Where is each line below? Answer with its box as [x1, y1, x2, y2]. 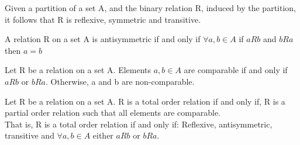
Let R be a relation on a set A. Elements [5, 64, 151, 76]
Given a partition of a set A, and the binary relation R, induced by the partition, [5, 2, 296, 13]
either [92, 129, 113, 141]
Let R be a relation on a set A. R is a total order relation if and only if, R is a [5, 95, 285, 107]
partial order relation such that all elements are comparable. [5, 106, 221, 119]
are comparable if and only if [184, 64, 288, 76]
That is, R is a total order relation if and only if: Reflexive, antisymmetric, [5, 118, 273, 130]
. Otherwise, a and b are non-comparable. [45, 75, 195, 87]
